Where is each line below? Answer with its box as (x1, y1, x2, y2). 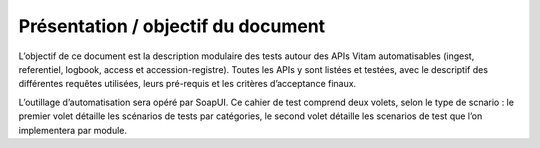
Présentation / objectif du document (18, 15, 326, 37)
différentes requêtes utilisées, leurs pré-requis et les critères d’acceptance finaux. (18, 78, 357, 90)
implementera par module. (18, 124, 128, 136)
